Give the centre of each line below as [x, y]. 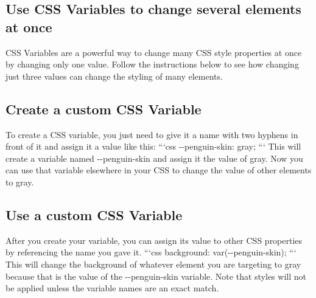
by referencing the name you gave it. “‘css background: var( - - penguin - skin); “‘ [151, 252]
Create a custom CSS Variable [104, 109]
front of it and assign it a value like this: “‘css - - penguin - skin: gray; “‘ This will [153, 146]
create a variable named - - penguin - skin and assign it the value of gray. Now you [154, 158]
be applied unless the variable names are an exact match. [112, 288]
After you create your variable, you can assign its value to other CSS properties [154, 240]
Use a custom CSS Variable [94, 214]
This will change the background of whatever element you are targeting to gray [153, 264]
